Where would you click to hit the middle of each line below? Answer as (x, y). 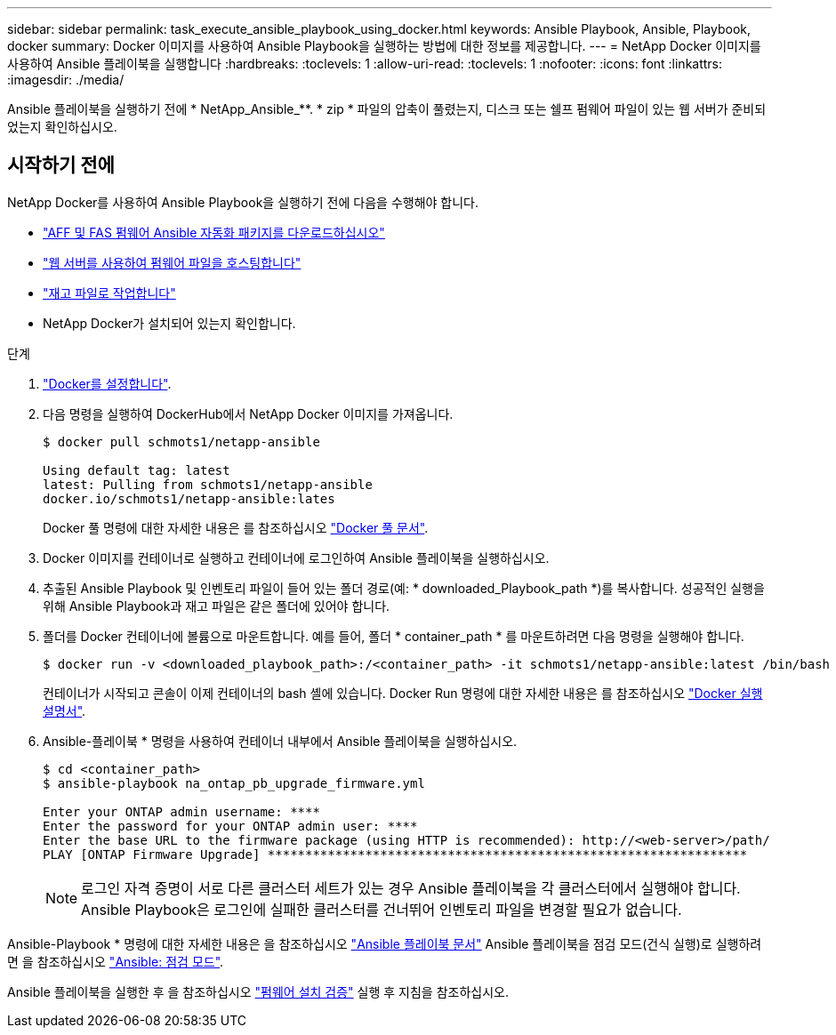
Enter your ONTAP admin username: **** (181, 811)
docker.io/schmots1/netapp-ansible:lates (189, 498)
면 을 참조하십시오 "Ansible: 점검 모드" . (116, 961)
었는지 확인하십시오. (62, 127)
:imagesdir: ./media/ (66, 80)
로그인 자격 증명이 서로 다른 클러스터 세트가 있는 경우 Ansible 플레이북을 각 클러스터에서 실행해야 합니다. (411, 888)
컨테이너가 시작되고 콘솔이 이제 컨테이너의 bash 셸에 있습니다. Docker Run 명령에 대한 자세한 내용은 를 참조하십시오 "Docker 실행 (403, 693)
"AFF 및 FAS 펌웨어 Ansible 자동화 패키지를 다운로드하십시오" (214, 232)
